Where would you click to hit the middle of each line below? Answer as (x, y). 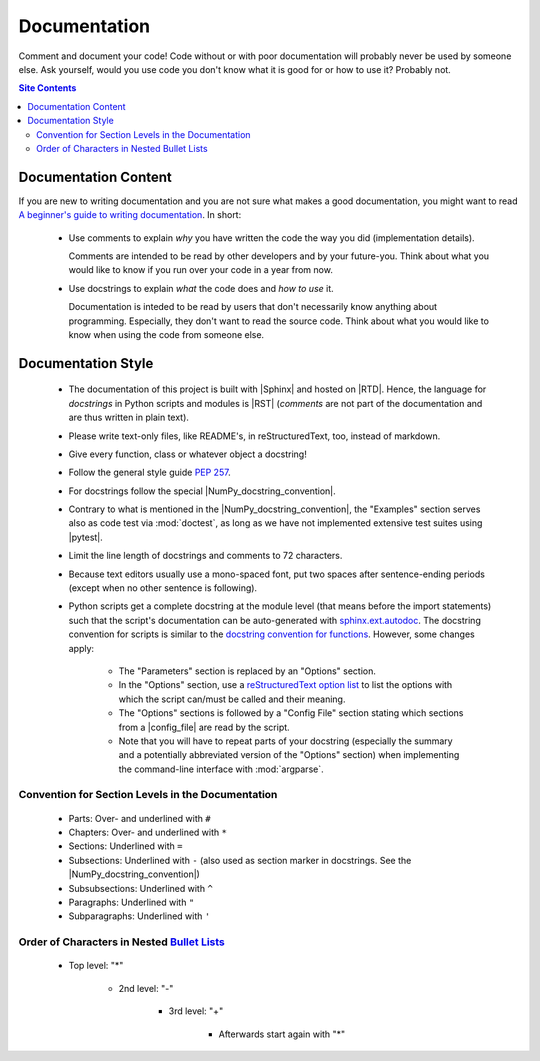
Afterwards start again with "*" (282, 1034)
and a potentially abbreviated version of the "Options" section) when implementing (289, 755)
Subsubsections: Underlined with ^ (141, 888)
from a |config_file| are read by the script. (204, 727)
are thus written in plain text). (129, 417)
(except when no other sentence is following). (163, 588)
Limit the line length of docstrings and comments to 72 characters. (205, 556)
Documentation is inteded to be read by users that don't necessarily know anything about (253, 307)
